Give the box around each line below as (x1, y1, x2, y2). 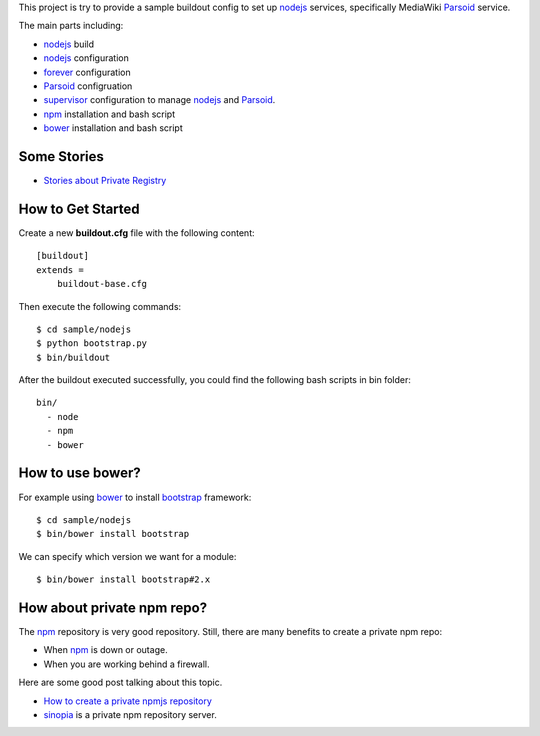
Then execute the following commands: (18, 300, 182, 312)
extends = (36, 264, 84, 275)
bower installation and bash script (43, 122, 184, 134)
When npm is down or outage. (43, 644, 169, 656)
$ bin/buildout (36, 351, 111, 363)
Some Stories (18, 148, 104, 165)
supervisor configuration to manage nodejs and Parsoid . (43, 94, 276, 106)
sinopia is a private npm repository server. (43, 708, 217, 720)
